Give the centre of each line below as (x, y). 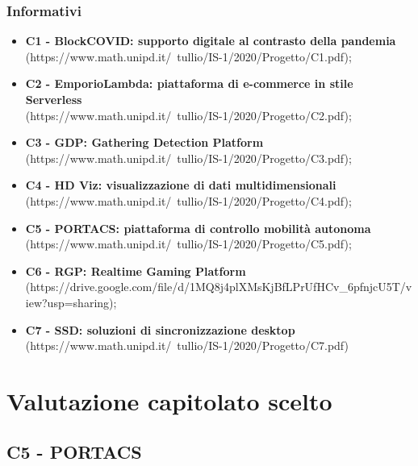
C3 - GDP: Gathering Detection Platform (144, 142)
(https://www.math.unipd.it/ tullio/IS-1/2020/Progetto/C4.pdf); (188, 200)
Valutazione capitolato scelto (169, 400)
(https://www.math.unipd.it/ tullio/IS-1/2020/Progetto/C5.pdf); (188, 244)
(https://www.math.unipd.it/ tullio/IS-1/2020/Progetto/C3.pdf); (188, 158)
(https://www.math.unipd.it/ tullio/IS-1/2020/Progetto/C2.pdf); (188, 115)
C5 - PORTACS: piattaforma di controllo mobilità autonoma (198, 228)
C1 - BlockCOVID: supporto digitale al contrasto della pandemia (211, 41)
